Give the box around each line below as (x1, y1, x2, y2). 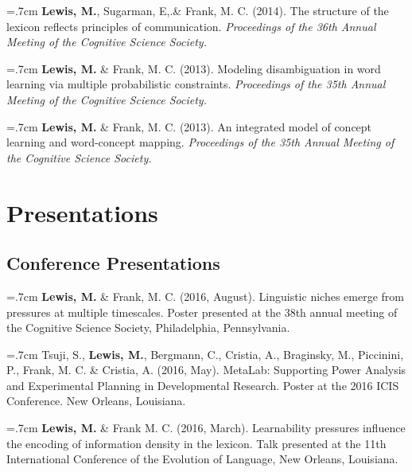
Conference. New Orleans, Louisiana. (6, 392, 186, 409)
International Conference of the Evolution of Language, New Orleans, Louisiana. (6, 451, 398, 467)
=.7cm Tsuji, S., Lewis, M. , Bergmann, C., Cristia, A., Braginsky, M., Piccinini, (6, 345, 404, 362)
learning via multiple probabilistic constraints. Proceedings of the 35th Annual (6, 76, 386, 92)
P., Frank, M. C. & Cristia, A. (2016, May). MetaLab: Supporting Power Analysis (6, 361, 406, 378)
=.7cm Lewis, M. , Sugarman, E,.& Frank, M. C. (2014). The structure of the (6, 2, 389, 18)
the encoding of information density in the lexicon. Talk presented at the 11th (6, 435, 387, 451)
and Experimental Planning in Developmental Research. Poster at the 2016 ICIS (6, 376, 399, 393)
